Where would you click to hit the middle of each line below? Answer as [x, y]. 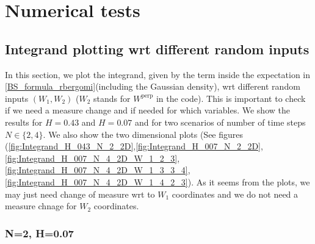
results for [24, 122]
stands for [112, 98]
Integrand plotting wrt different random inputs [157, 48]
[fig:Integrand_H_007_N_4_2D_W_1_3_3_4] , [98, 170]
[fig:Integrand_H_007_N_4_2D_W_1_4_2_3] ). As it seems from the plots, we [157, 181]
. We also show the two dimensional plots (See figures [143, 134]
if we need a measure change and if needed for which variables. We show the [147, 110]
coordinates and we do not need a [235, 194]
